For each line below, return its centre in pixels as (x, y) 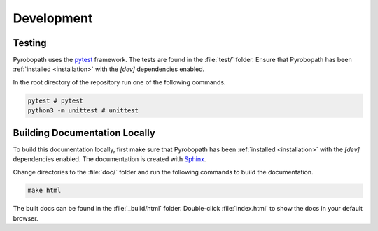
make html (44, 191)
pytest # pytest (56, 100)
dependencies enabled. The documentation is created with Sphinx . (110, 159)
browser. (26, 218)
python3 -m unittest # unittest (83, 111)
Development (53, 18)
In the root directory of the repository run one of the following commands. (119, 82)
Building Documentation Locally (84, 133)
